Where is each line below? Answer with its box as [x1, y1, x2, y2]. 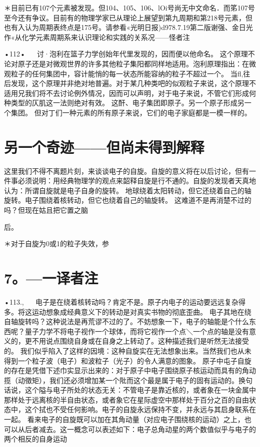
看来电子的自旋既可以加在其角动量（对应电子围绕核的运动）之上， [27, 414, 244, 425]
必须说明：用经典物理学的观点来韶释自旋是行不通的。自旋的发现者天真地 [17, 175, 256, 186]
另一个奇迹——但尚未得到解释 [4, 136, 204, 157]
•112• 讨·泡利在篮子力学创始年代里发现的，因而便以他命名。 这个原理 [4, 48, 248, 59]
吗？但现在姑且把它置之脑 [4, 205, 88, 215]
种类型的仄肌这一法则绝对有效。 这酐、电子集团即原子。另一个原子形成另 [4, 97, 244, 108]
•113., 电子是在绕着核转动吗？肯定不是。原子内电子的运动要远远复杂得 [4, 296, 245, 307]
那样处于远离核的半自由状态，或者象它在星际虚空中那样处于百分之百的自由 [4, 394, 249, 405]
